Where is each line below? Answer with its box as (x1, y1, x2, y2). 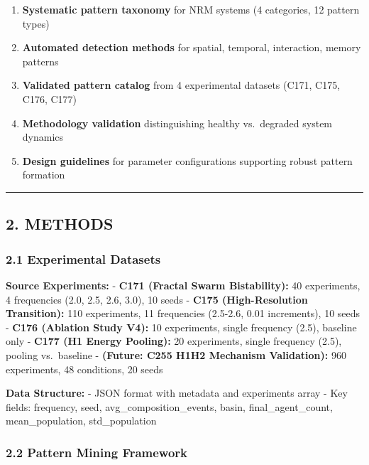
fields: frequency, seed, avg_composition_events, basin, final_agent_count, (6, 399, 333, 414)
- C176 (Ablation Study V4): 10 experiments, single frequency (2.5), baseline (6, 319, 357, 334)
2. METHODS (6, 213, 114, 235)
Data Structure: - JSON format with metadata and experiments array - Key (6, 385, 348, 400)
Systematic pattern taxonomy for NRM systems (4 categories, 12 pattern (22, 2, 360, 16)
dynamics (22, 129, 64, 144)
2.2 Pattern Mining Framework (6, 443, 188, 461)
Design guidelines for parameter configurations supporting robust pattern (22, 153, 353, 168)
